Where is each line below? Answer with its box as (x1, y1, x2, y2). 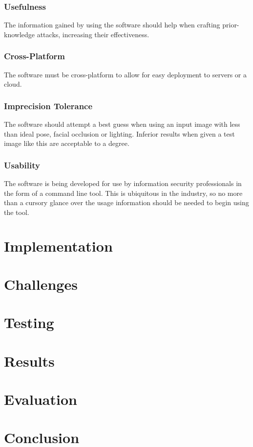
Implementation (4, 235, 113, 256)
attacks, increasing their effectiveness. (37, 29, 149, 39)
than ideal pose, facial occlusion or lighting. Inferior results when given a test (4, 128, 235, 139)
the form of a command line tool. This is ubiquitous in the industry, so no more (4, 188, 243, 198)
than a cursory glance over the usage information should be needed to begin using (4, 197, 249, 208)
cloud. (4, 79, 22, 89)
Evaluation (4, 389, 77, 409)
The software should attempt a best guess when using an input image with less (4, 119, 240, 129)
